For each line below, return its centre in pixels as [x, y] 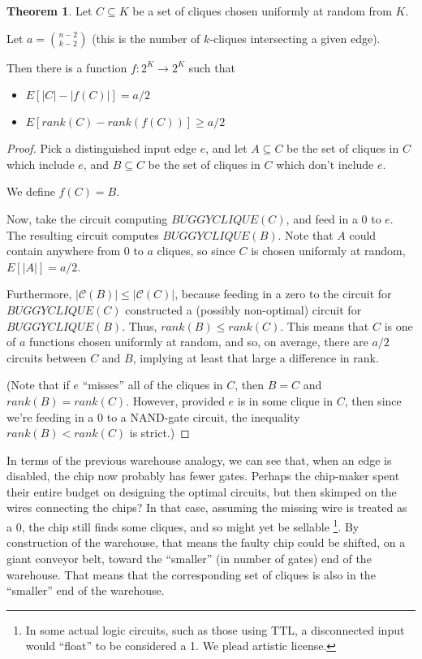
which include [41, 164]
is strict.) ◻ [159, 433]
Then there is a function [67, 67]
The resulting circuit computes [83, 234]
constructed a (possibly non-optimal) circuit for [243, 309]
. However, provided [175, 400]
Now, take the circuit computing [87, 218]
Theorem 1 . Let [50, 11]
